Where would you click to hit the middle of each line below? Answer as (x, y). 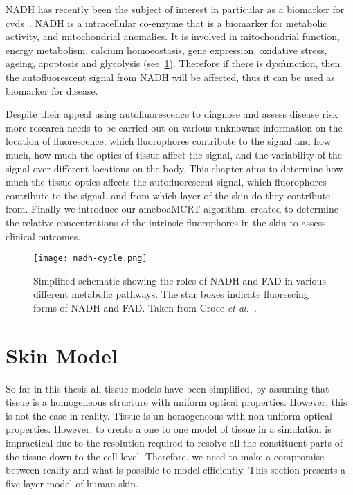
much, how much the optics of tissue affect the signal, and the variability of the (174, 154)
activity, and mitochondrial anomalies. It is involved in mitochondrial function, (173, 36)
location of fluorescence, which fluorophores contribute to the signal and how (168, 141)
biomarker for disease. (52, 90)
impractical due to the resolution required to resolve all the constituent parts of (174, 443)
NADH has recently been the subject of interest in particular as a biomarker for (175, 9)
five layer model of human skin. (72, 483)
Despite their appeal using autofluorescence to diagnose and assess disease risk (172, 114)
